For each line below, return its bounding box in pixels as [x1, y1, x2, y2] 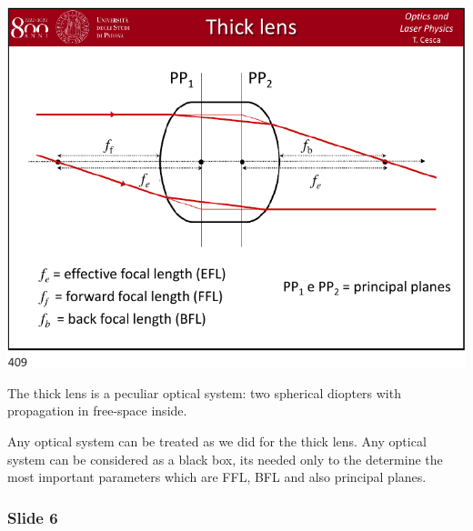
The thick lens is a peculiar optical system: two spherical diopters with [7, 383, 401, 402]
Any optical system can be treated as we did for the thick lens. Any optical [7, 432, 427, 451]
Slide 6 [7, 506, 58, 528]
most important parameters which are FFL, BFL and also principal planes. [7, 467, 427, 486]
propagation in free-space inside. [7, 401, 187, 420]
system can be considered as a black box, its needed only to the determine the [7, 449, 443, 468]
